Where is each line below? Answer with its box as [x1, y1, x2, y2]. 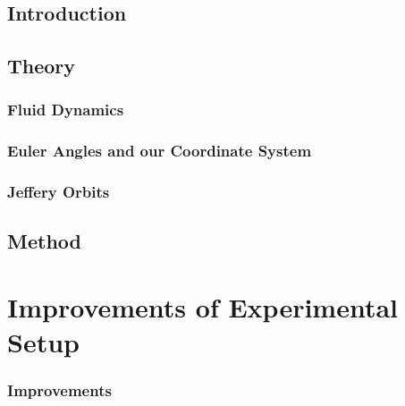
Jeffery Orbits [7, 181, 110, 203]
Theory [7, 52, 76, 80]
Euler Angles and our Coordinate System [7, 140, 312, 162]
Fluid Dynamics [7, 98, 124, 121]
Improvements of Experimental [7, 289, 399, 326]
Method [7, 227, 81, 255]
